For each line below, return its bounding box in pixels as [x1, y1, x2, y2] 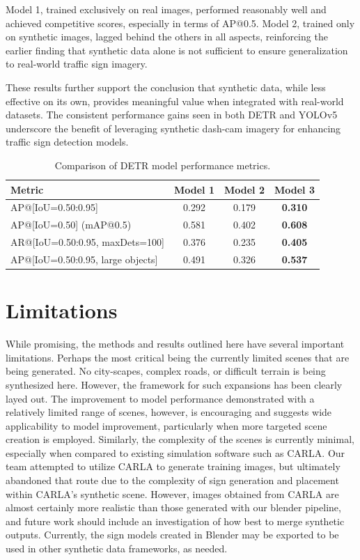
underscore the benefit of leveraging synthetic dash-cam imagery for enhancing [6, 120, 341, 135]
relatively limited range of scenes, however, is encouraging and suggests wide [6, 405, 332, 419]
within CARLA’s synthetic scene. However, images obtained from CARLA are [6, 486, 339, 501]
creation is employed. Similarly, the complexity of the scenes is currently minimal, [6, 432, 354, 446]
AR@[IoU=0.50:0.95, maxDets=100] [10, 235, 164, 249]
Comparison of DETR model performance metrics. [54, 157, 271, 172]
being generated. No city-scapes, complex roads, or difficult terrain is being [6, 364, 326, 378]
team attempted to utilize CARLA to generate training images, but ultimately [6, 459, 341, 474]
